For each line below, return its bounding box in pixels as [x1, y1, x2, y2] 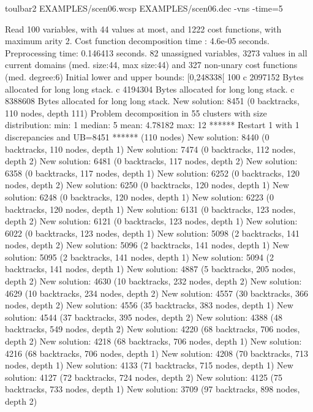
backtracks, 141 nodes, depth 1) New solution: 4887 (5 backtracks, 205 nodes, [5, 262, 296, 275]
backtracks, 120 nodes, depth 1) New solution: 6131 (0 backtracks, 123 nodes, [5, 202, 296, 215]
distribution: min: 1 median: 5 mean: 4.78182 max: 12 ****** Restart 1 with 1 [5, 118, 300, 131]
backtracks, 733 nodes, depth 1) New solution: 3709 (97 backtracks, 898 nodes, [5, 383, 300, 395]
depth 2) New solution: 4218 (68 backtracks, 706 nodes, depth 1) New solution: [5, 335, 302, 348]
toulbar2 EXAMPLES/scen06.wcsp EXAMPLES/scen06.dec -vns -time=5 [5, 2, 283, 14]
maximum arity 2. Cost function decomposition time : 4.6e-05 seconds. [5, 34, 270, 47]
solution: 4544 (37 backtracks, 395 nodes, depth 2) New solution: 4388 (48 [5, 310, 283, 323]
